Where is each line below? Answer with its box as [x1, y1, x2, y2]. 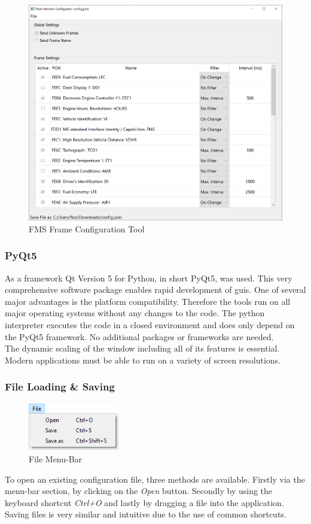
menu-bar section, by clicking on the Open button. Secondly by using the [5, 484, 273, 497]
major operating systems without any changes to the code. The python [5, 307, 265, 319]
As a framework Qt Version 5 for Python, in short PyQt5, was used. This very [5, 271, 292, 284]
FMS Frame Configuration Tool [29, 222, 145, 235]
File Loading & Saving [5, 379, 115, 394]
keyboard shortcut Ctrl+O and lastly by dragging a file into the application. [5, 496, 284, 508]
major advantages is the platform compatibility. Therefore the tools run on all [5, 295, 291, 307]
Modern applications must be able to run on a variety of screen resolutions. [5, 353, 281, 366]
